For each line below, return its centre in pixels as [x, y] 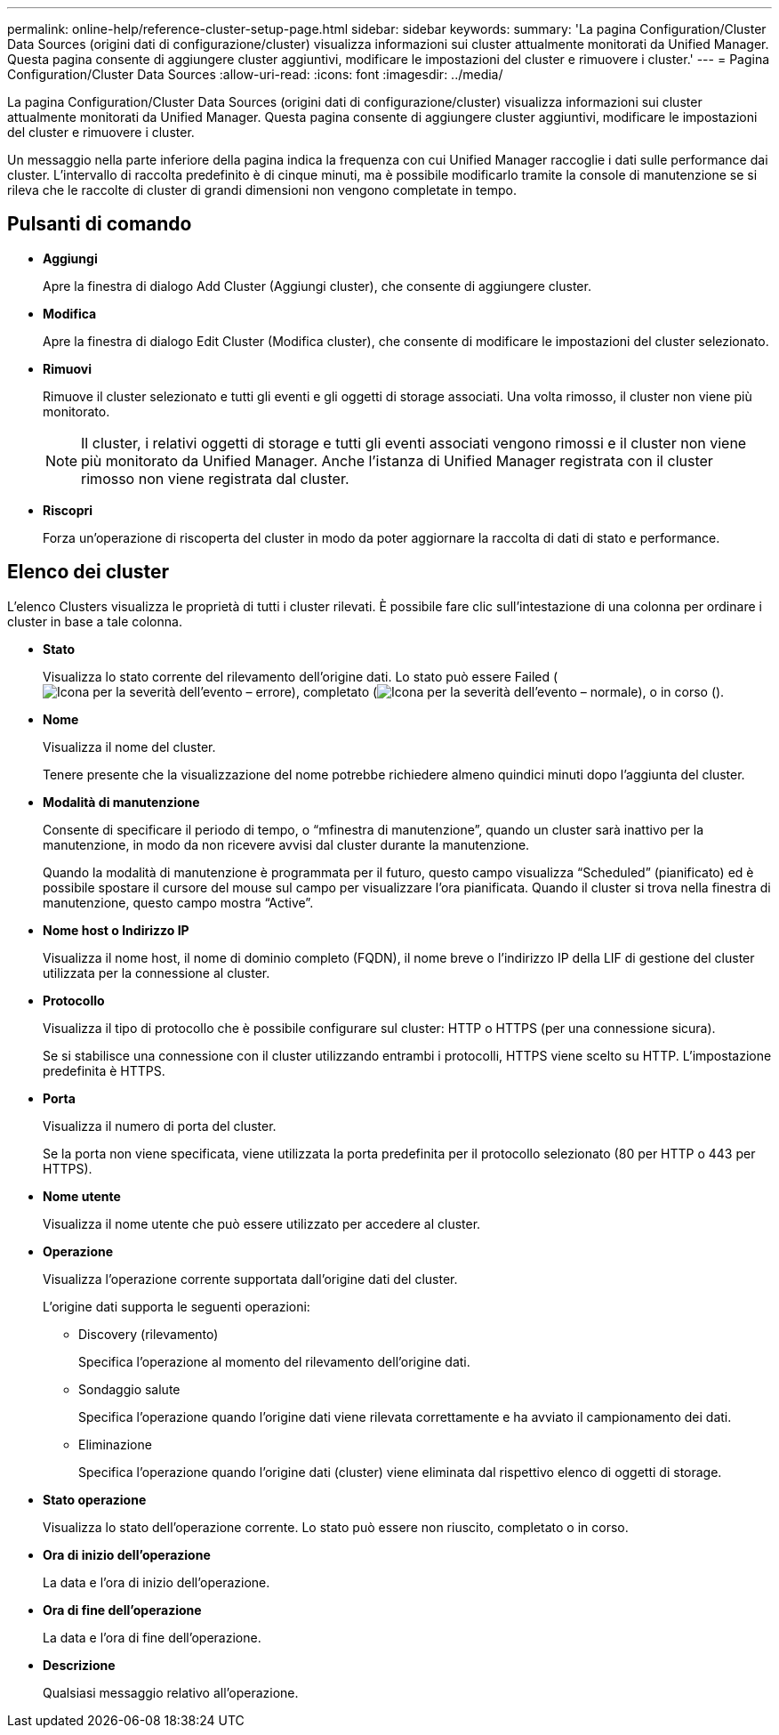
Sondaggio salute [129, 1389]
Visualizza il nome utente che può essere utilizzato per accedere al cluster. [262, 1223]
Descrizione [79, 1665]
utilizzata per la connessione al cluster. [157, 972]
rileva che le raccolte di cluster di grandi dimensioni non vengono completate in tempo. [262, 190]
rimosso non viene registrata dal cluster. [215, 478]
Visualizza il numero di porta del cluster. [160, 1126]
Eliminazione [115, 1444]
